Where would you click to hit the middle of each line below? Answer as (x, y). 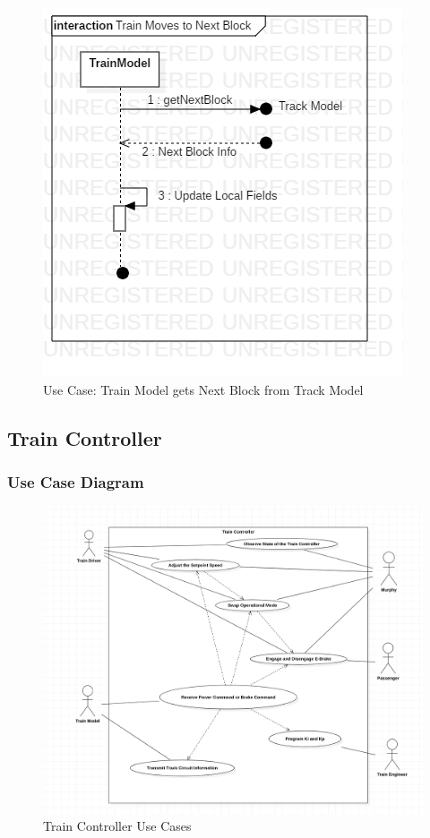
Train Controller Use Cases (117, 826)
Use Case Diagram (76, 481)
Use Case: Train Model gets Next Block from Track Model (203, 389)
